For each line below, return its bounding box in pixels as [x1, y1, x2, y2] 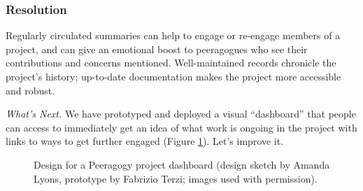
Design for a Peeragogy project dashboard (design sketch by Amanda [34, 157, 330, 171]
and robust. [6, 83, 55, 97]
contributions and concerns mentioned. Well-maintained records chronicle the [6, 55, 336, 70]
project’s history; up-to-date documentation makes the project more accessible [6, 69, 341, 83]
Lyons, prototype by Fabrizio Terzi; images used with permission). [34, 171, 318, 185]
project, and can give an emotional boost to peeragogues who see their [6, 41, 308, 56]
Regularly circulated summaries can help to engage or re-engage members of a [6, 28, 341, 43]
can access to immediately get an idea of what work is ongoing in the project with [6, 120, 357, 134]
